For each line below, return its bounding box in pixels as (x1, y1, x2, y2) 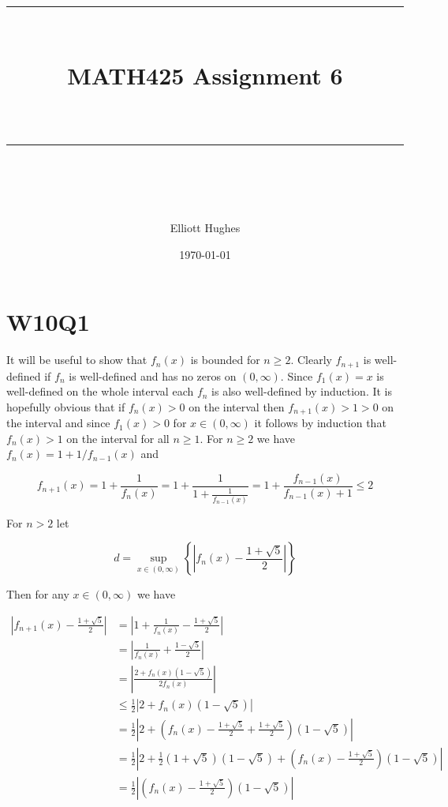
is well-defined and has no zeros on (69, 367, 237, 384)
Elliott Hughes (170, 219, 241, 235)
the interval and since (6, 415, 110, 431)
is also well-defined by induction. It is (211, 383, 393, 400)
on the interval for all (66, 430, 170, 446)
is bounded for (190, 351, 260, 368)
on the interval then (189, 398, 285, 415)
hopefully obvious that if (6, 398, 125, 415)
